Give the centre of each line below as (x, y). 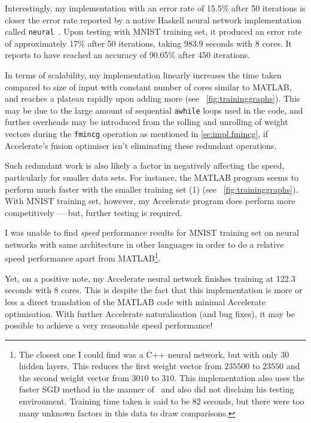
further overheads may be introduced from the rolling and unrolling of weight (147, 122)
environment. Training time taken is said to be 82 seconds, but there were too (161, 401)
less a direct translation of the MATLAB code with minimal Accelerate (135, 301)
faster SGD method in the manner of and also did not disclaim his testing (156, 389)
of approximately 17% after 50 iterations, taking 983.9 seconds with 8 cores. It (148, 43)
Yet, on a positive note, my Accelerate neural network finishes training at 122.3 (150, 278)
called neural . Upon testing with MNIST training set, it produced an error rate (153, 31)
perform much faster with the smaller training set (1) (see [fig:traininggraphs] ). (152, 189)
